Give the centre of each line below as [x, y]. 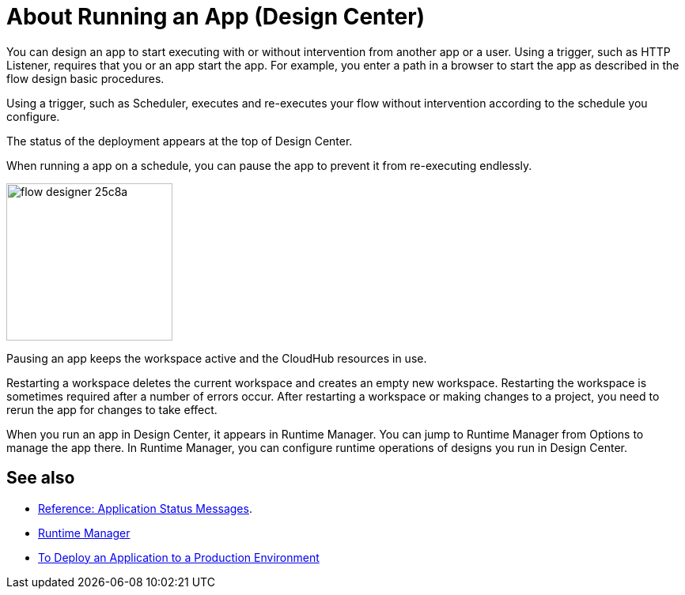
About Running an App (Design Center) [216, 17]
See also [41, 478]
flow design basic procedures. [85, 78]
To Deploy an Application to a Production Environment [179, 557]
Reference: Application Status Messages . [145, 508]
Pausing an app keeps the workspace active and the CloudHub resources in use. [217, 358]
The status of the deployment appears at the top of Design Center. [180, 141]
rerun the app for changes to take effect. [112, 409]
